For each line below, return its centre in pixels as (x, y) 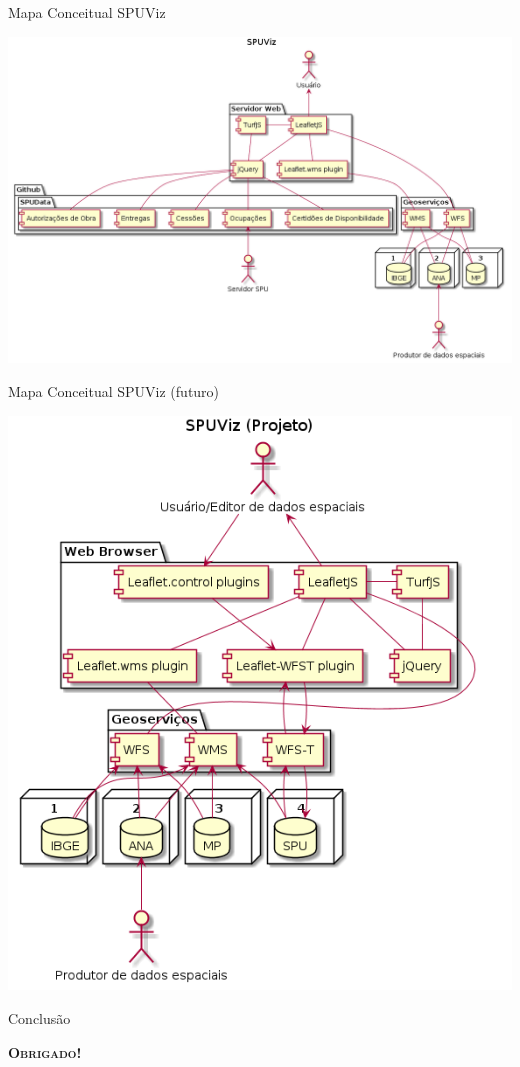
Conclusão (39, 1018)
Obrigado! (45, 1051)
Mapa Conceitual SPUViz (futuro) (114, 391)
